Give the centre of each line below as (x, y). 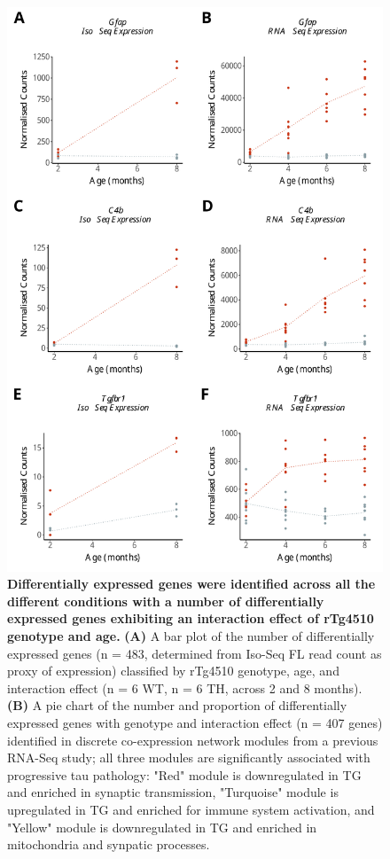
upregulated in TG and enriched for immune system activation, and (191, 809)
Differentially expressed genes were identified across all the (191, 584)
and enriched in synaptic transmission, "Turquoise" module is (173, 792)
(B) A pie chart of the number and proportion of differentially (177, 705)
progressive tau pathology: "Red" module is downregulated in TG (184, 774)
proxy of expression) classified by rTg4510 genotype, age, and (173, 671)
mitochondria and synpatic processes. (109, 844)
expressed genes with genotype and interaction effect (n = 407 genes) (195, 722)
